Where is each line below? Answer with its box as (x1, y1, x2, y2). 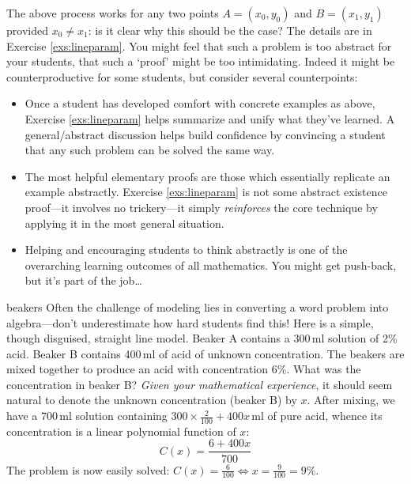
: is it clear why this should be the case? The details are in (88, 22, 372, 38)
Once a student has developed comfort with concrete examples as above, (25, 95, 375, 112)
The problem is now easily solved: (6, 461, 170, 478)
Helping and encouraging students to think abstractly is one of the (25, 241, 348, 258)
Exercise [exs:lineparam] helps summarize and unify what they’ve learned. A (25, 110, 395, 127)
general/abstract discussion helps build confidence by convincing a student (25, 126, 386, 142)
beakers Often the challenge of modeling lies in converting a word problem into (6, 298, 389, 315)
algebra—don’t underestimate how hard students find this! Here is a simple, (6, 314, 374, 331)
